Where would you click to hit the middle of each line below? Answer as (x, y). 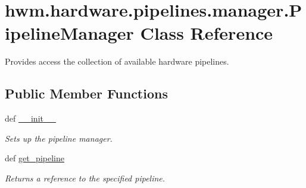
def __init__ (30, 118)
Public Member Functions (86, 93)
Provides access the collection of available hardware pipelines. (117, 61)
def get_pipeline (35, 158)
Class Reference (207, 33)
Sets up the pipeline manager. (59, 138)
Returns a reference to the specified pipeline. (85, 178)
